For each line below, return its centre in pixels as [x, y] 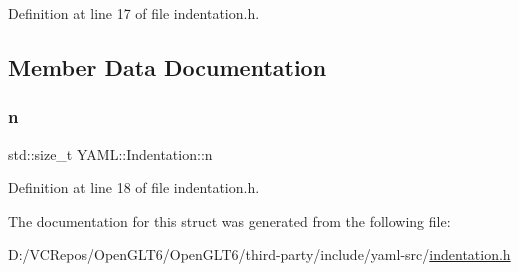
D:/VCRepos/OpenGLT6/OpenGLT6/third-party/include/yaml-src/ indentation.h [259, 254]
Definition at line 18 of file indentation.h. [134, 187]
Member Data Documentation [167, 66]
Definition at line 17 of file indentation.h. [134, 13]
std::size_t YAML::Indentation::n [110, 153]
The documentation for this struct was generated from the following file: [229, 220]
